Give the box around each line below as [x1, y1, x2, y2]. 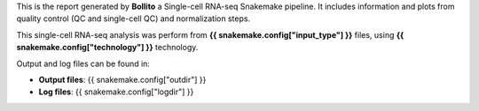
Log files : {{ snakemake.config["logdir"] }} [38, 86, 194, 97]
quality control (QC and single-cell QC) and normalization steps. [16, 13, 251, 24]
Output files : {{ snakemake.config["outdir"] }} [38, 74, 207, 85]
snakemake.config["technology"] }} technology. [16, 42, 199, 53]
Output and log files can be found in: [16, 58, 151, 69]
